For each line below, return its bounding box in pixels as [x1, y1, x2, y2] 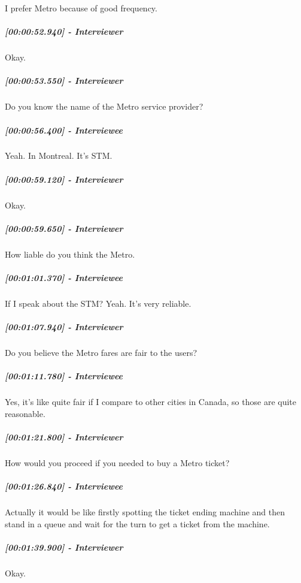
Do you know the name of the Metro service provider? [5, 100, 203, 113]
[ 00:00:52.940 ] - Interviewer [5, 25, 123, 38]
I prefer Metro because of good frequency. [5, 2, 157, 14]
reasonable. [5, 407, 45, 419]
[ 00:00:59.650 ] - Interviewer [5, 222, 123, 234]
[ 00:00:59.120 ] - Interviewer [5, 173, 123, 185]
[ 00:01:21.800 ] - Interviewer [5, 431, 123, 443]
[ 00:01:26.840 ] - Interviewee [5, 480, 123, 493]
